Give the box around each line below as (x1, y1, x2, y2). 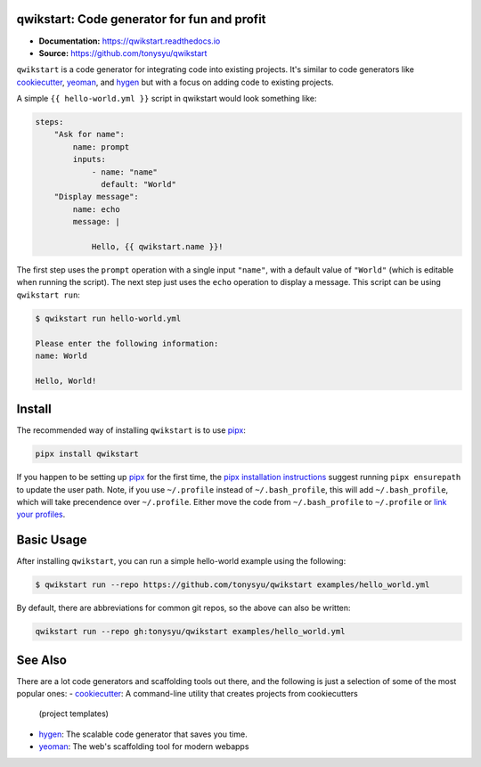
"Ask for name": (53, 129, 125, 140)
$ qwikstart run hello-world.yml (35, 313, 182, 323)
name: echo (72, 204, 120, 214)
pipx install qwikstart (35, 449, 140, 459)
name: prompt (72, 142, 130, 151)
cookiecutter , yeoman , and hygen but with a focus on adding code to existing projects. (16, 77, 334, 87)
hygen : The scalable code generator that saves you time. (38, 729, 249, 739)
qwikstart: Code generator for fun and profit (16, 12, 266, 27)
